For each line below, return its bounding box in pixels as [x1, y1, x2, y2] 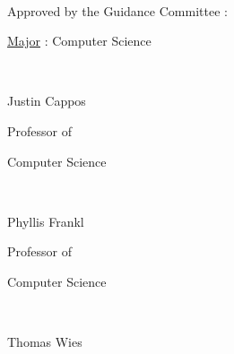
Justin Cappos [7, 91, 86, 110]
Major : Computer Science [7, 31, 152, 50]
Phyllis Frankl [7, 212, 84, 230]
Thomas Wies [7, 332, 82, 351]
